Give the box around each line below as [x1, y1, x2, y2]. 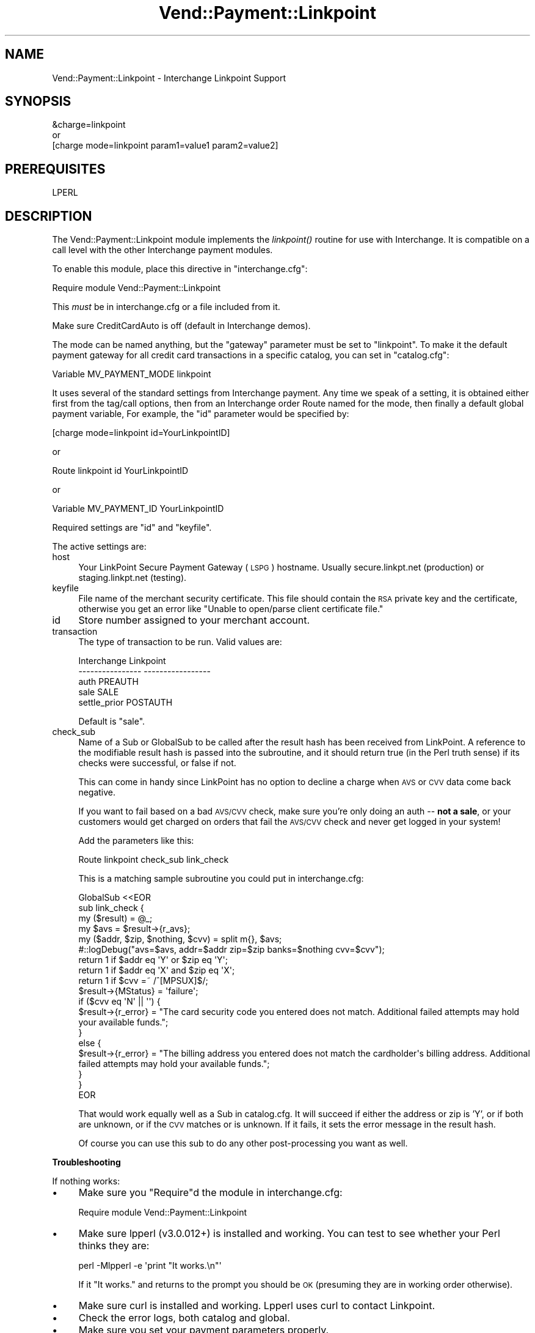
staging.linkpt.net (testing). [78, 572, 187, 583]
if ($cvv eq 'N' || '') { [78, 996, 161, 1007]
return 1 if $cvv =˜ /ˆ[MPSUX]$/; [78, 975, 208, 986]
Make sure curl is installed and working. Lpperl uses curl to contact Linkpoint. [78, 1299, 435, 1312]
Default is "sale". [78, 716, 145, 727]
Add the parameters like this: [78, 835, 194, 846]
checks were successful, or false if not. [78, 758, 236, 769]
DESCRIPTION [5, 208, 92, 224]
